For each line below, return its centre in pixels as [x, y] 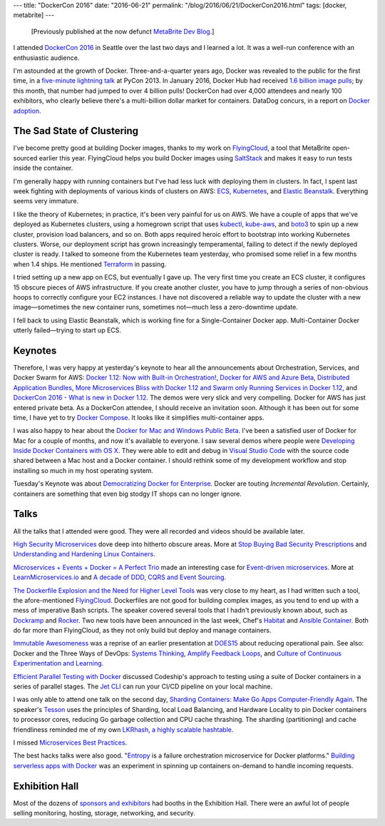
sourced [25, 158]
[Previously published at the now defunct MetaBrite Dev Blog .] [123, 31]
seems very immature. [46, 201]
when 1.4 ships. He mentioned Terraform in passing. [90, 264]
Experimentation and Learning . [58, 663]
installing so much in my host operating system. [83, 470]
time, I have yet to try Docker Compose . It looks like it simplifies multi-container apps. [139, 417]
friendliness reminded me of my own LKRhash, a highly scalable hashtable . [123, 729]
